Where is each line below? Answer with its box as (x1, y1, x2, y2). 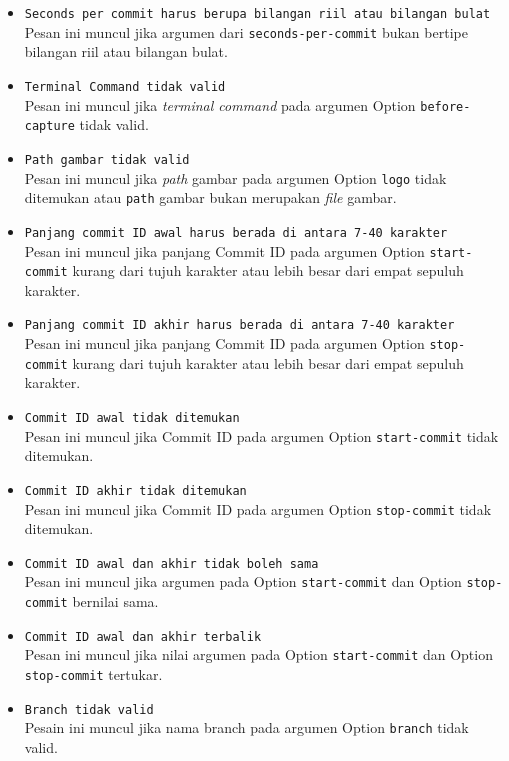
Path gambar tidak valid (24, 152, 190, 167)
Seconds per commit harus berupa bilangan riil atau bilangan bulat (24, 7, 491, 21)
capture (24, 119, 75, 134)
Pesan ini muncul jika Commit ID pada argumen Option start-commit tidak (24, 425, 499, 446)
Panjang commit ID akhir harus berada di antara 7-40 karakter (24, 318, 455, 333)
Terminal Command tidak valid (24, 79, 226, 94)
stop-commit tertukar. (24, 664, 163, 685)
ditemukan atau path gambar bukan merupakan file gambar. (24, 187, 397, 208)
